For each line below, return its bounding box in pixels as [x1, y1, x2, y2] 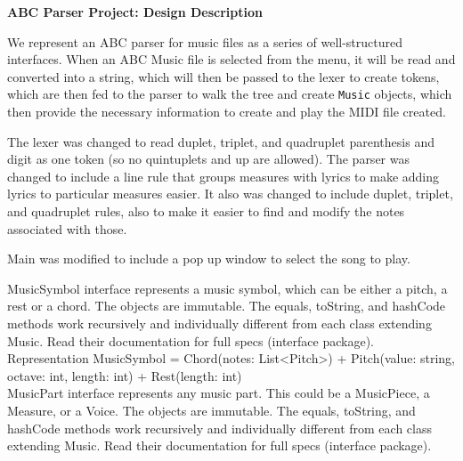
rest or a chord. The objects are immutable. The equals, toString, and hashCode [7, 296, 446, 315]
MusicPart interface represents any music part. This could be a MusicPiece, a [7, 384, 430, 402]
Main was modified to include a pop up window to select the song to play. [7, 249, 410, 268]
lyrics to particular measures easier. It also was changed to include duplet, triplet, [7, 184, 453, 203]
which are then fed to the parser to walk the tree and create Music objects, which [7, 85, 452, 103]
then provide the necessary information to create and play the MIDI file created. [7, 102, 446, 121]
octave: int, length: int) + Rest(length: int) [7, 366, 242, 384]
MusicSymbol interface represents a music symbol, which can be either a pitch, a [7, 279, 448, 297]
